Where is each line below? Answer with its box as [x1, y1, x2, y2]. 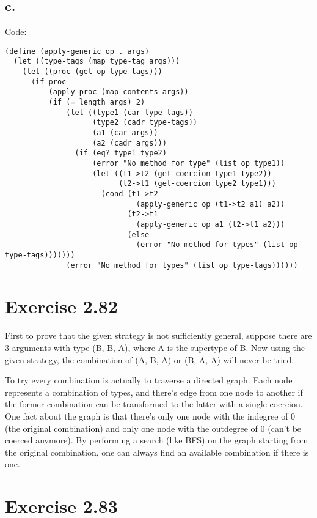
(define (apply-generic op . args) [5, 46, 150, 56]
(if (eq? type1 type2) [75, 149, 167, 158]
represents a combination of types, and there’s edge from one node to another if [5, 385, 303, 398]
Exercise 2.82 [5, 294, 118, 319]
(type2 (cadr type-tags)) [92, 118, 197, 127]
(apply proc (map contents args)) [48, 87, 189, 97]
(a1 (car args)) [92, 128, 158, 138]
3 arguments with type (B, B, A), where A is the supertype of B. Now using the [5, 341, 305, 353]
